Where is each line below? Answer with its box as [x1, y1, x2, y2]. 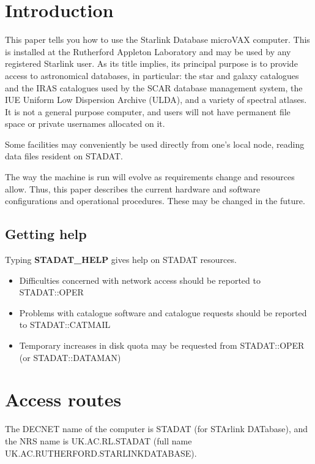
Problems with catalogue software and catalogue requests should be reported [19, 306, 307, 319]
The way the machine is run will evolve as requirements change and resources [5, 170, 295, 183]
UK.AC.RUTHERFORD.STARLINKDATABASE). [5, 446, 197, 459]
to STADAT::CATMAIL [19, 318, 111, 331]
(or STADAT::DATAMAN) [19, 351, 121, 363]
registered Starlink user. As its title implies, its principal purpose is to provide [5, 57, 298, 70]
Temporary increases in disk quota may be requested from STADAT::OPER [19, 339, 305, 352]
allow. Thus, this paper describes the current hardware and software [5, 182, 261, 195]
